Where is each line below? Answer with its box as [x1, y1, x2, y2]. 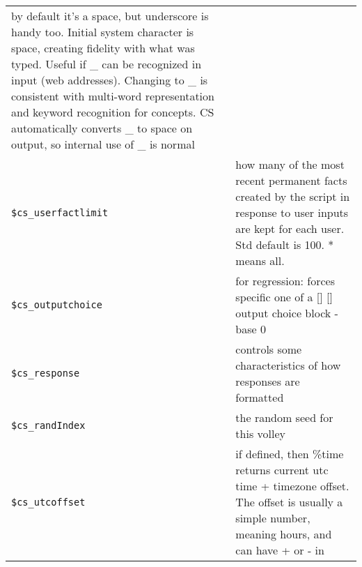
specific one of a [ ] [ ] [235, 289, 333, 305]
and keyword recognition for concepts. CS [11, 104, 214, 120]
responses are [235, 373, 300, 389]
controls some [235, 341, 302, 357]
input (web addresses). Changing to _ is [11, 72, 208, 88]
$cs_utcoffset [11, 496, 86, 508]
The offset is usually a [235, 494, 343, 510]
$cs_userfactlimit [11, 206, 109, 218]
